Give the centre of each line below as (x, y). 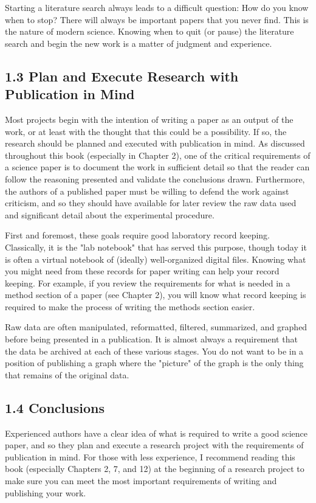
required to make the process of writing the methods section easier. (130, 306)
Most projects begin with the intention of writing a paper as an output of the (149, 119)
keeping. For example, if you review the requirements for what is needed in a (148, 283)
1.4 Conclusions (55, 407)
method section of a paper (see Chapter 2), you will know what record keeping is (156, 295)
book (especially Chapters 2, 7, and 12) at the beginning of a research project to (155, 469)
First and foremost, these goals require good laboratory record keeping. (138, 235)
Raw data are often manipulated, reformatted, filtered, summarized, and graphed (156, 327)
